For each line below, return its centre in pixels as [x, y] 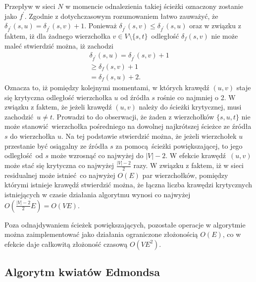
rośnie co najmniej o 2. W [196, 97]
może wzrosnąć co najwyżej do [97, 155]
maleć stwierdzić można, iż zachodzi [59, 45]
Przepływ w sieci [30, 6]
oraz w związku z [215, 26]
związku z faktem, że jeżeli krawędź [58, 107]
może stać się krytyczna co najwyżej [59, 165]
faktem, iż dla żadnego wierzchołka [57, 35]
